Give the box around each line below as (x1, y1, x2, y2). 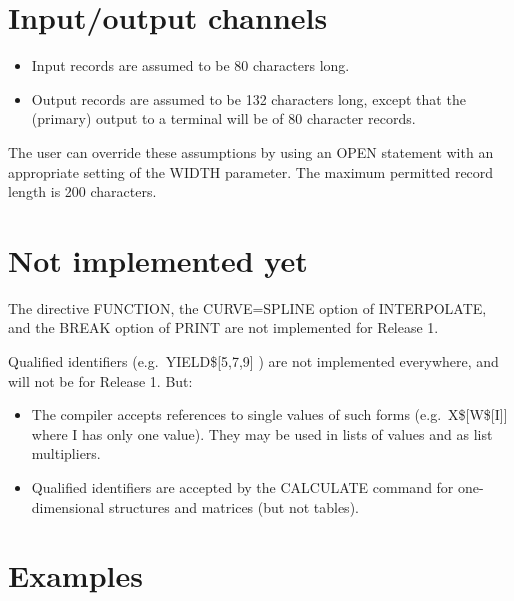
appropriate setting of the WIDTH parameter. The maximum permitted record (8, 161, 494, 182)
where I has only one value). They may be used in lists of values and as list (31, 423, 493, 444)
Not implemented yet (8, 239, 308, 280)
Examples (8, 555, 143, 596)
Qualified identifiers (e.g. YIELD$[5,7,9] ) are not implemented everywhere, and (8, 351, 499, 371)
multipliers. (31, 443, 101, 464)
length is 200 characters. (8, 181, 157, 202)
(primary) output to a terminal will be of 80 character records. (31, 108, 416, 129)
